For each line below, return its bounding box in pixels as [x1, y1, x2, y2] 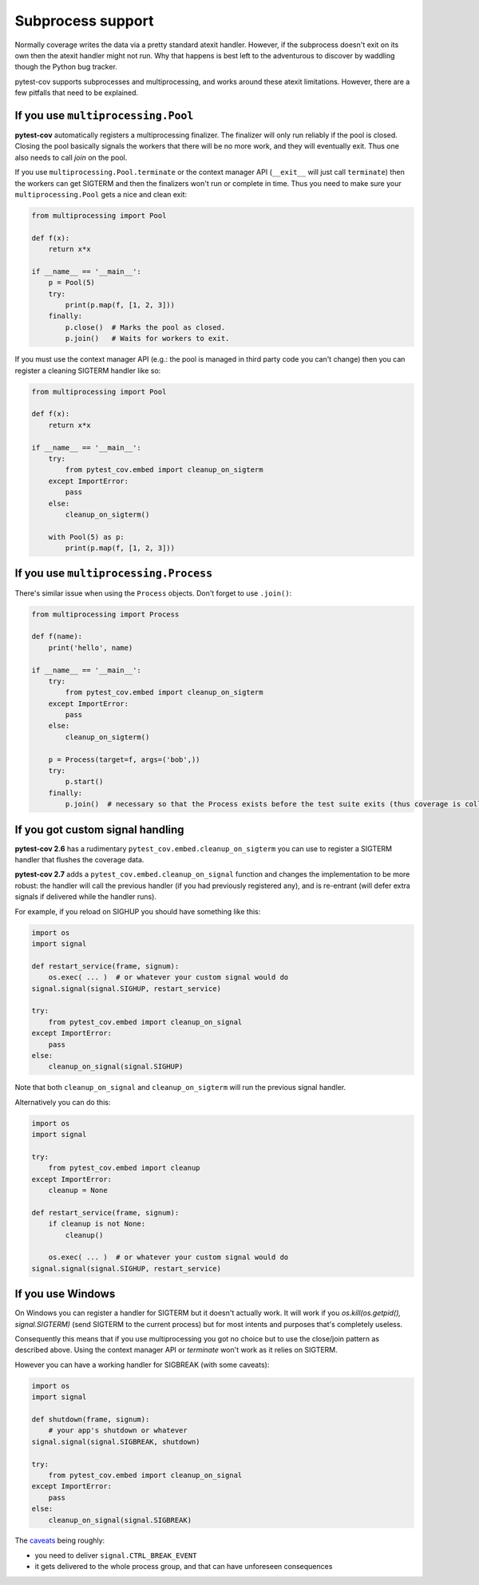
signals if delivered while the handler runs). [14, 892, 157, 901]
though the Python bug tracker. [14, 62, 117, 72]
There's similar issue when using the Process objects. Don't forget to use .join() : [14, 588, 292, 598]
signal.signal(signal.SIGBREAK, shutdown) [31, 1437, 200, 1446]
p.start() [65, 777, 104, 787]
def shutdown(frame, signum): [31, 1414, 150, 1424]
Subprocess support [14, 12, 154, 30]
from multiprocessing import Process [31, 609, 180, 619]
